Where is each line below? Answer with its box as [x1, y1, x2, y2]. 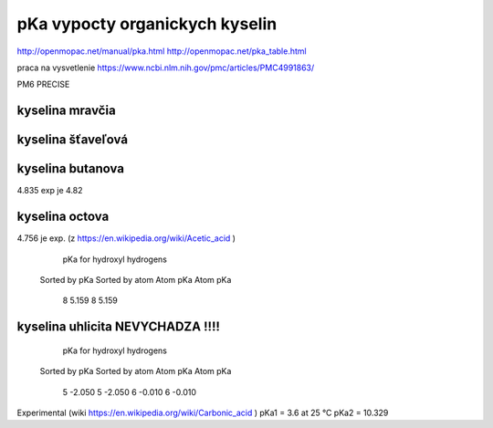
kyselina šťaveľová [16, 132, 128, 148]
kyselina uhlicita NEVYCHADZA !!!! [16, 319, 221, 335]
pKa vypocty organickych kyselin [16, 14, 278, 34]
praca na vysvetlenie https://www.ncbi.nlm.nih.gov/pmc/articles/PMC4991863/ [16, 62, 315, 73]
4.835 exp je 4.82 [16, 185, 83, 196]
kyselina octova [16, 209, 110, 224]
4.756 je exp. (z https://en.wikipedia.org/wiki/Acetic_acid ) [16, 233, 236, 244]
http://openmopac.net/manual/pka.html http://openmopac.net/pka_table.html [16, 46, 307, 57]
